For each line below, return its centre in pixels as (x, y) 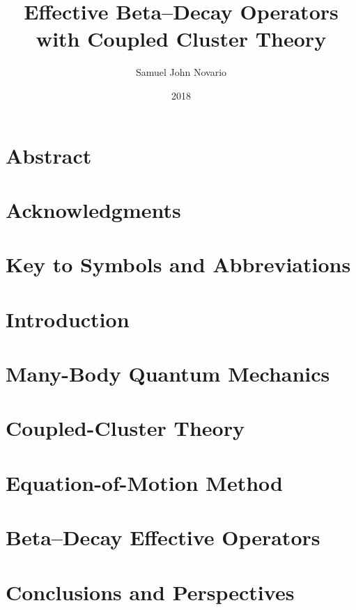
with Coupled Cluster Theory (181, 39)
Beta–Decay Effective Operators (163, 537)
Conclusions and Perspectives (150, 592)
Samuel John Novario (181, 72)
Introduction (68, 319)
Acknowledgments (93, 209)
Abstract (49, 155)
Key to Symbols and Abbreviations (178, 264)
